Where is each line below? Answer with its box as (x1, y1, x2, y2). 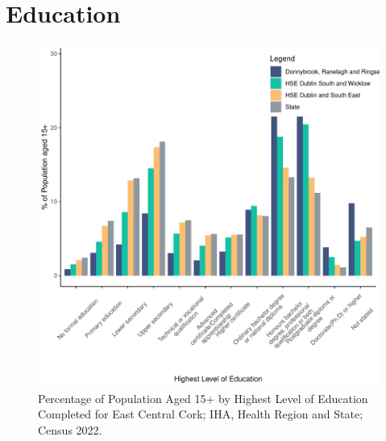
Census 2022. (38, 421, 102, 438)
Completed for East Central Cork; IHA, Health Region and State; (38, 405, 363, 422)
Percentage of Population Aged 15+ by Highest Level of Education (38, 389, 368, 406)
